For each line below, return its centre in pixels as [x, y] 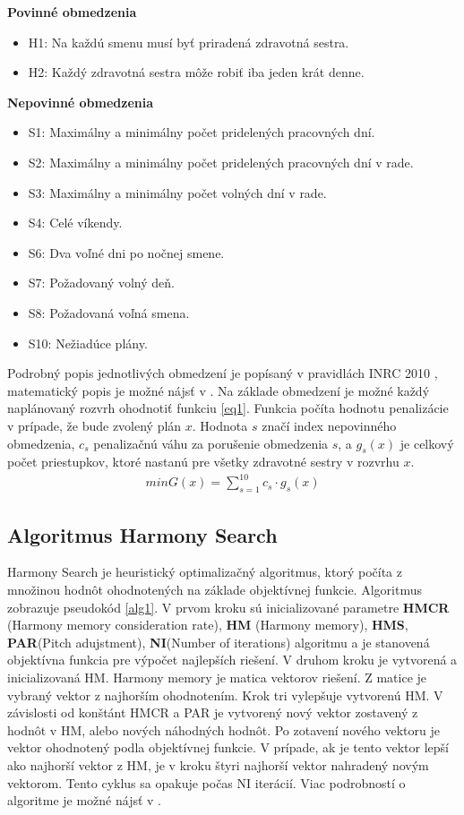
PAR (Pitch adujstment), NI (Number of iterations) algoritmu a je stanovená [219, 642]
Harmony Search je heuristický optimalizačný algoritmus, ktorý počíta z [205, 572]
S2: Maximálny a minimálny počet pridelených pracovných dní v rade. [221, 162]
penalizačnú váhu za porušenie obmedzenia [211, 443]
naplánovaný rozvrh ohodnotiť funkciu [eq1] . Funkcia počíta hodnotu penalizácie [228, 408]
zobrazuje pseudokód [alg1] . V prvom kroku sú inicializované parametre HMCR [228, 607]
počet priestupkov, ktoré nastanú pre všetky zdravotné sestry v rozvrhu [203, 462]
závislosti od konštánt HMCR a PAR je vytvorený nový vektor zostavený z [213, 712]
